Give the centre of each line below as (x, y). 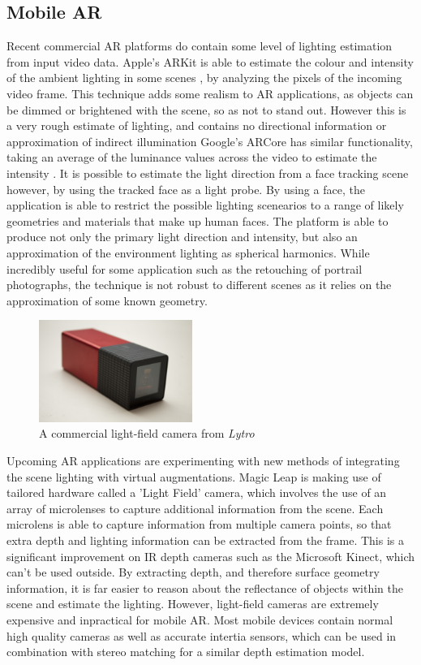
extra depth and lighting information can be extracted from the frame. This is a (205, 540)
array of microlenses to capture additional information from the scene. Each (195, 508)
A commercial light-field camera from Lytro (147, 433)
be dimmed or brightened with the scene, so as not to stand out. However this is (206, 109)
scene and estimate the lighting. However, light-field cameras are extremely (193, 604)
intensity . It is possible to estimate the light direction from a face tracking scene (208, 173)
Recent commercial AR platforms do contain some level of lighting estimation (200, 46)
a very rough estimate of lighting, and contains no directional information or (197, 125)
